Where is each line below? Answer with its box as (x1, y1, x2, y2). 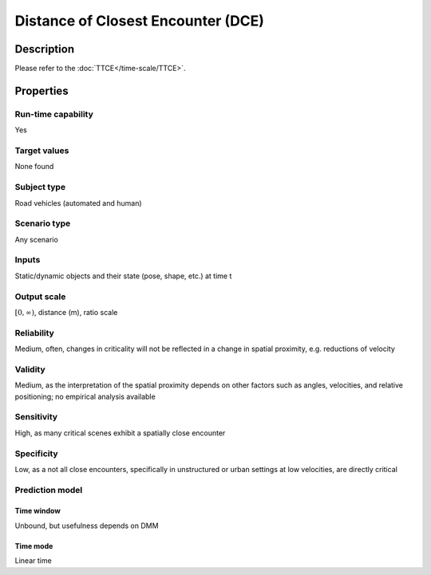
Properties (14, 84, 69, 97)
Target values (14, 144, 69, 156)
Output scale (14, 291, 66, 302)
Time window (14, 506, 61, 516)
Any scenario (14, 234, 59, 244)
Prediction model (14, 484, 83, 495)
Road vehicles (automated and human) (14, 198, 143, 207)
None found (14, 162, 54, 171)
